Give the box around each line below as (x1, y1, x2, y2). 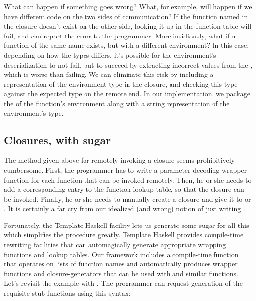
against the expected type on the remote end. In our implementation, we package (4, 88, 250, 99)
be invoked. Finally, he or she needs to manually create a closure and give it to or (4, 193, 251, 204)
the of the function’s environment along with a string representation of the (4, 98, 230, 108)
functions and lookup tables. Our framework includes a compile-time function (4, 249, 239, 259)
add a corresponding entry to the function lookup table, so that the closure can (4, 184, 244, 194)
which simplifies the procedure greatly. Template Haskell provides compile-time (4, 229, 244, 240)
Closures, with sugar (4, 132, 111, 147)
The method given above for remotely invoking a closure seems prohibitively (4, 155, 235, 165)
